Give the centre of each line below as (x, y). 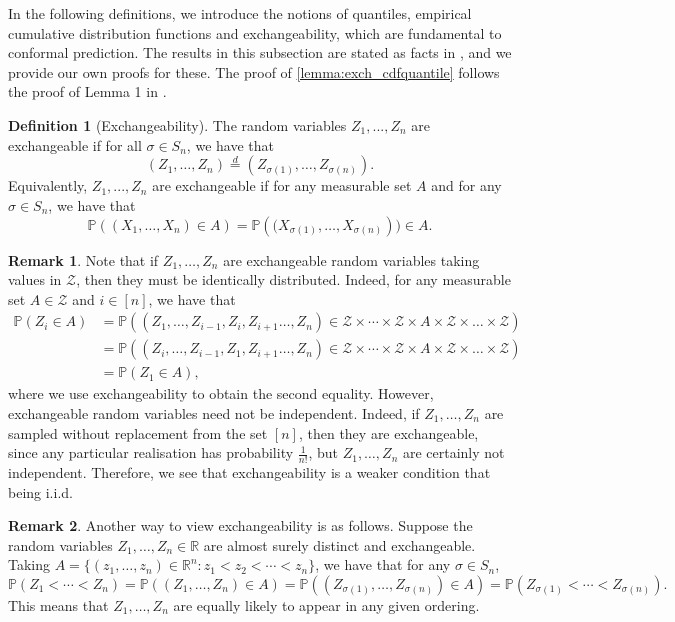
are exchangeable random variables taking (351, 259)
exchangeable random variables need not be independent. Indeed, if (214, 413)
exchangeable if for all (75, 144)
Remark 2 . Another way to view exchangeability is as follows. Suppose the (240, 525)
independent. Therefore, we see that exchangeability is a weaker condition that (249, 472)
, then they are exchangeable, (388, 432)
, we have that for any (383, 564)
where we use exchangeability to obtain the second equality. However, (221, 393)
